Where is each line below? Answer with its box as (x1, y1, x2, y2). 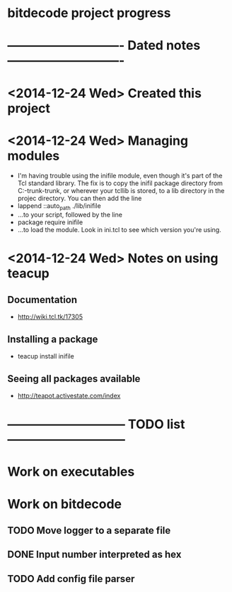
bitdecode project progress (7, 5, 171, 21)
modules (7, 148, 60, 164)
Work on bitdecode (7, 496, 122, 512)
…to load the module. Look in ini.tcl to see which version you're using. (17, 226, 221, 234)
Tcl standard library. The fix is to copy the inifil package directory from (17, 179, 223, 187)
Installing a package (7, 333, 98, 345)
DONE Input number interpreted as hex (7, 549, 182, 561)
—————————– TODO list (7, 417, 185, 432)
